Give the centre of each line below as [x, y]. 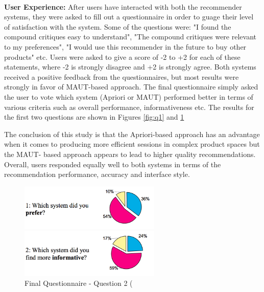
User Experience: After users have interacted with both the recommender [123, 6]
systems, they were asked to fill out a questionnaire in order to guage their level [129, 17]
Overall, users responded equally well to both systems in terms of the [113, 164]
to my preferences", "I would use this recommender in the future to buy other [125, 46]
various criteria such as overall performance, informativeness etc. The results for [129, 107]
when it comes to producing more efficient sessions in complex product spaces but [132, 144]
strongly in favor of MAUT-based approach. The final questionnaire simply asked [131, 87]
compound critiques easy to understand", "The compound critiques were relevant [130, 37]
